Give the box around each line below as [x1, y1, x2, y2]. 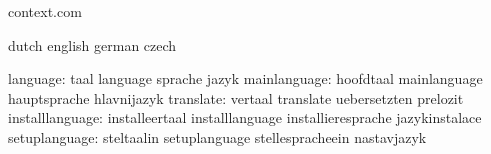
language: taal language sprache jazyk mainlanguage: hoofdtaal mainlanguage [8, 68, 483, 89]
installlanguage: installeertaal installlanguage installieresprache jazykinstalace [8, 107, 482, 128]
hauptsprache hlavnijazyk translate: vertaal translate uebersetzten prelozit [8, 87, 464, 108]
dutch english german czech [8, 34, 177, 55]
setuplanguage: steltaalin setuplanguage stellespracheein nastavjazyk [8, 126, 427, 147]
